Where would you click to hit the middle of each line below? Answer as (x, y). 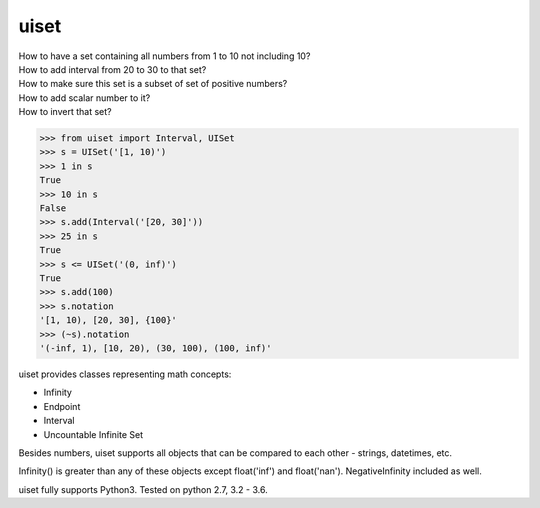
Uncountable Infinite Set (93, 434)
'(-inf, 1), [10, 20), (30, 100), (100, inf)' (155, 348)
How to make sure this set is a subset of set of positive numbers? (153, 84)
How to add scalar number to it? (84, 97)
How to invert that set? (65, 112)
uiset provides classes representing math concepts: (125, 374)
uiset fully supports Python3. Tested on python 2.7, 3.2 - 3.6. (143, 489)
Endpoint (62, 406)
